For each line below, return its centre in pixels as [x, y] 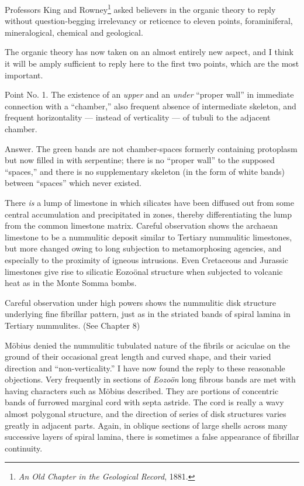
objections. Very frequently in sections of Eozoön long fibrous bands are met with [150, 379]
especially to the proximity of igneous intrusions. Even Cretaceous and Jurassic [146, 259]
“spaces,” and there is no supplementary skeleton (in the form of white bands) [145, 171]
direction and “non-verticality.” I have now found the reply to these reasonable [145, 368]
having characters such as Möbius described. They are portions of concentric [142, 390]
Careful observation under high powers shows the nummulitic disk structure [140, 302]
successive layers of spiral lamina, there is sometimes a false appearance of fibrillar [152, 437]
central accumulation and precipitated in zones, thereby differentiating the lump [148, 214]
